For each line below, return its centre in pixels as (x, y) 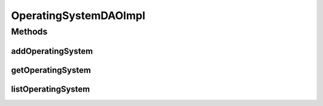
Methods (29, 32)
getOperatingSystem (51, 70)
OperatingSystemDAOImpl (78, 15)
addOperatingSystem (52, 51)
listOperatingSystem (51, 89)
